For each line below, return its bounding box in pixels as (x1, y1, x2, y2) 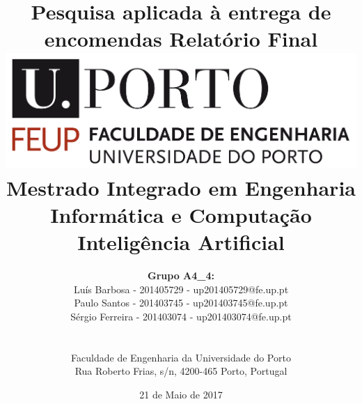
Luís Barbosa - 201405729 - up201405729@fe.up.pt (73, 281, 289, 296)
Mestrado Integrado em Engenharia (6, 173, 356, 201)
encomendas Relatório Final (44, 24, 318, 53)
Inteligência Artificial (77, 228, 285, 256)
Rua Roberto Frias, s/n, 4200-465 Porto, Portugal (74, 364, 288, 378)
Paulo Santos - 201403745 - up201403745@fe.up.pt (74, 295, 288, 310)
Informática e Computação (50, 200, 312, 228)
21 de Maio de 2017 (139, 387, 223, 401)
